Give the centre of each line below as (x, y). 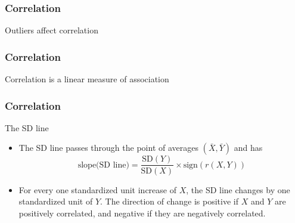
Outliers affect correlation (52, 30)
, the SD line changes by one (238, 189)
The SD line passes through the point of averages (108, 148)
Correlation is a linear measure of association (87, 79)
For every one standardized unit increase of (97, 189)
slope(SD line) (103, 165)
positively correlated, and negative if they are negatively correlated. (142, 213)
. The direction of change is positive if (169, 201)
